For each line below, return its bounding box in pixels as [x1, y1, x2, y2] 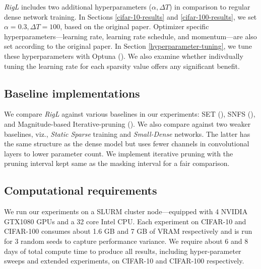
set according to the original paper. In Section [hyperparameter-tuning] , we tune [4, 41, 252, 51]
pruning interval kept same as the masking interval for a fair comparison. [4, 158, 230, 168]
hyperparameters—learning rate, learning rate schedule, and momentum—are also [4, 31, 257, 41]
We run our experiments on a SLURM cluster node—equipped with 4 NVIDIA [4, 206, 248, 217]
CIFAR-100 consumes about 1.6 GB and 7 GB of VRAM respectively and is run [4, 226, 252, 236]
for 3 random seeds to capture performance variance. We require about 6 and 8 [4, 235, 248, 246]
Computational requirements [4, 183, 157, 198]
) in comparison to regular [169, 2, 250, 12]
